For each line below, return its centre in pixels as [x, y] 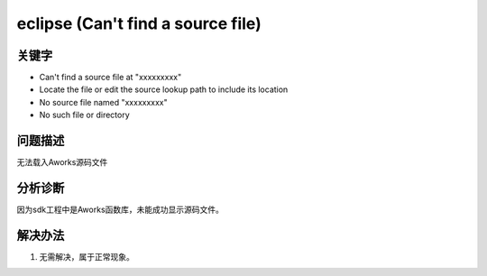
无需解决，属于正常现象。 [87, 256]
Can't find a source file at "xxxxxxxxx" [110, 78]
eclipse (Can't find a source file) [139, 23]
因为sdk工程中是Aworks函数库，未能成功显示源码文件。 [120, 210]
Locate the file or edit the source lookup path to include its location [164, 89]
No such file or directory [84, 115]
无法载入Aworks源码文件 [62, 162]
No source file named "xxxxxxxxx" [104, 102]
